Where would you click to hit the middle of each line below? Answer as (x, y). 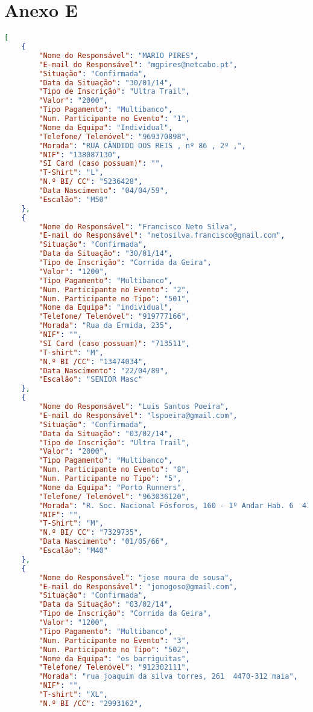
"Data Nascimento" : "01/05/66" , (104, 542)
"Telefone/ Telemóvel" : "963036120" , (114, 496)
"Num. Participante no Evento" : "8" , (114, 470)
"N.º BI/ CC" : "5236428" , (91, 182)
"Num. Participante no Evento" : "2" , (114, 289)
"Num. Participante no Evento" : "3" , (114, 640)
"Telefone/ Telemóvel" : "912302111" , (114, 668)
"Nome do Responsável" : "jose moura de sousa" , (136, 577)
